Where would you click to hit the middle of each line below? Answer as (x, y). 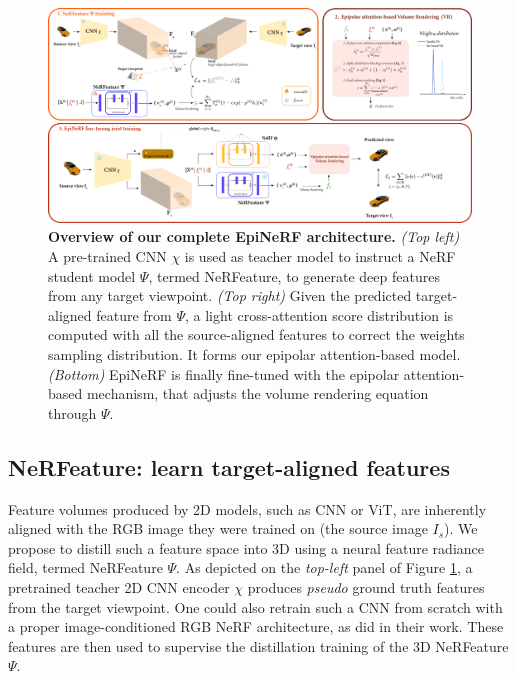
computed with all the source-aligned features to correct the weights (256, 334)
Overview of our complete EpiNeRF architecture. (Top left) (254, 236)
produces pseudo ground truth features (366, 587)
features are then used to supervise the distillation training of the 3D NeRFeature (258, 645)
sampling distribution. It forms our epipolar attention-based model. (254, 354)
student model (92, 275)
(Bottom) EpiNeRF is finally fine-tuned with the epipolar (224, 373)
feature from (134, 314)
